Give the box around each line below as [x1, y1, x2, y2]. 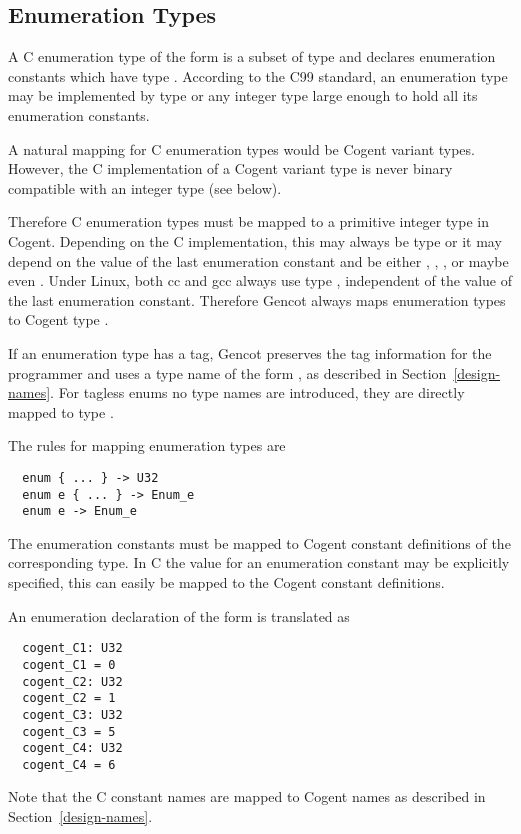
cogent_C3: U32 [22, 707, 123, 722]
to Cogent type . [8, 309, 109, 330]
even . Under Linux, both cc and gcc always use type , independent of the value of [8, 270, 512, 291]
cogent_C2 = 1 [22, 691, 116, 706]
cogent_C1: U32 [22, 641, 123, 656]
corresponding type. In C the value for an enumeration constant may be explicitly [8, 552, 510, 573]
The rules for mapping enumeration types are [8, 435, 286, 456]
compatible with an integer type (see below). [8, 177, 282, 198]
